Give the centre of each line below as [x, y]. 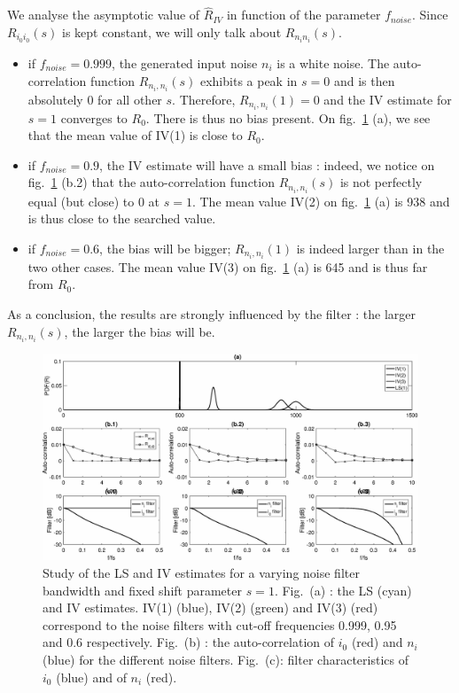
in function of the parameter [303, 15]
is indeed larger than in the [370, 248]
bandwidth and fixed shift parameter [142, 590]
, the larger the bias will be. [140, 331]
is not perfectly [381, 182]
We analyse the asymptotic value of [104, 15]
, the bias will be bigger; [165, 248]
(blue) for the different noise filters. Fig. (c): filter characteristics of [226, 659]
